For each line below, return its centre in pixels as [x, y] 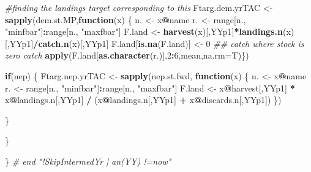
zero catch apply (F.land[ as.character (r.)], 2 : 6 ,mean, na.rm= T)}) [127, 55]
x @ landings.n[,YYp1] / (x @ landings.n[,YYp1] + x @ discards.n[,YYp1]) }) [143, 100]
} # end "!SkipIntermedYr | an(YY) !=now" [88, 161]
